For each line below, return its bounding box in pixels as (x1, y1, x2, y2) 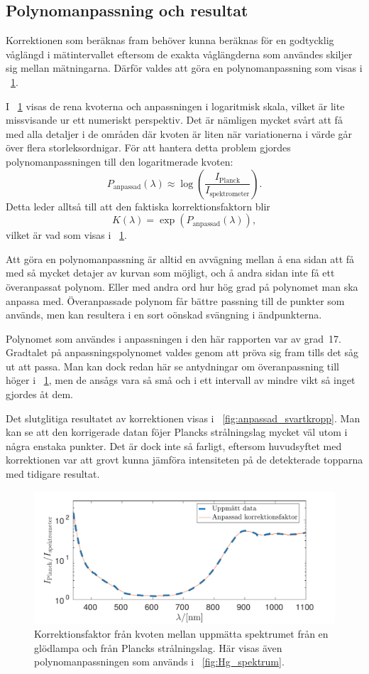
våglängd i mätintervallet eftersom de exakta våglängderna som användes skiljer (6, 46, 353, 61)
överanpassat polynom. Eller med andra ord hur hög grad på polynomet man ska (6, 279, 358, 294)
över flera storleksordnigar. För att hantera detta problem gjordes (6, 140, 291, 155)
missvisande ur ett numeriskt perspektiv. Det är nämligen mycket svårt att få (6, 112, 343, 127)
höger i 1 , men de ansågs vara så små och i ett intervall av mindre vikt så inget (6, 373, 356, 387)
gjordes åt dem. (6, 387, 74, 402)
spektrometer (209, 190, 250, 198)
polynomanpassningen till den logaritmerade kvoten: (6, 154, 233, 168)
